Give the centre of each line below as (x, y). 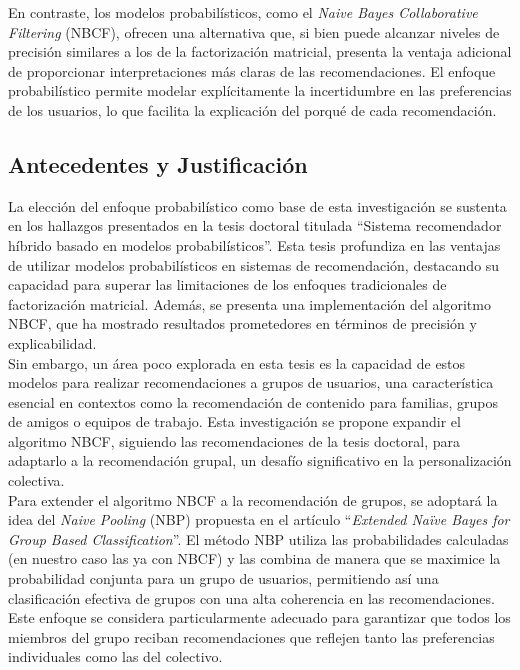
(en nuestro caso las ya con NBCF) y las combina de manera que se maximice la (254, 558)
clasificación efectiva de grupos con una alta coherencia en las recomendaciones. (251, 597)
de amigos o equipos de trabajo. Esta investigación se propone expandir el (234, 421)
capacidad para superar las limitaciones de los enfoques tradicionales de (227, 284)
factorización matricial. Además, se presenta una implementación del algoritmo (249, 303)
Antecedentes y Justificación (158, 163)
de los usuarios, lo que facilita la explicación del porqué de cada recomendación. (252, 109)
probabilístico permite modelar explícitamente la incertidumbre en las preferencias (260, 90)
